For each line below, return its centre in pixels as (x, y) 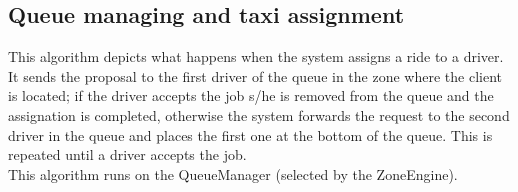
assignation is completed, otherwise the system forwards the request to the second (259, 114)
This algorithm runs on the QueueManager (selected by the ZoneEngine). (233, 173)
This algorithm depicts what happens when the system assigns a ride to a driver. (256, 56)
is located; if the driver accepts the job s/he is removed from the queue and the (251, 95)
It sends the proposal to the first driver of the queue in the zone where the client (255, 75)
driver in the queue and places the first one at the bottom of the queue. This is (250, 134)
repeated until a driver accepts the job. (127, 154)
